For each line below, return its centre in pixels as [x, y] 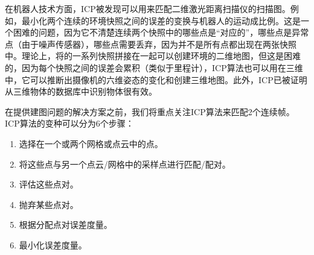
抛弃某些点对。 [49, 204]
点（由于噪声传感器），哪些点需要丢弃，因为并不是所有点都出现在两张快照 [151, 44]
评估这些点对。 [49, 184]
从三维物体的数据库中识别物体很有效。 [81, 91]
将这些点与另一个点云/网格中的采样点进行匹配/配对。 [125, 164]
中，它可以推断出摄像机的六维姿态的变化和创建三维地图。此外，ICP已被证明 [156, 79]
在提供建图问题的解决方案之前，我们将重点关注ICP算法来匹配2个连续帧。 [150, 111]
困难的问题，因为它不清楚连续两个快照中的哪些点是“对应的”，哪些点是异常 [161, 32]
